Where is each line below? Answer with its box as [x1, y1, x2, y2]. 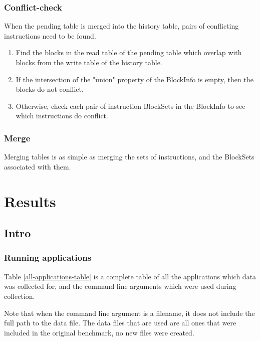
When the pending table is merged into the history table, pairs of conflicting [4, 21, 239, 31]
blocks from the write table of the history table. [16, 57, 162, 67]
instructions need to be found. [4, 30, 96, 41]
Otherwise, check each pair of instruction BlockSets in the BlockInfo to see [16, 100, 245, 111]
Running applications [4, 251, 92, 264]
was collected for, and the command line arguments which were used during [4, 281, 236, 291]
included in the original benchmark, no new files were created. [4, 327, 194, 337]
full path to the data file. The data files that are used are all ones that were [4, 317, 236, 328]
